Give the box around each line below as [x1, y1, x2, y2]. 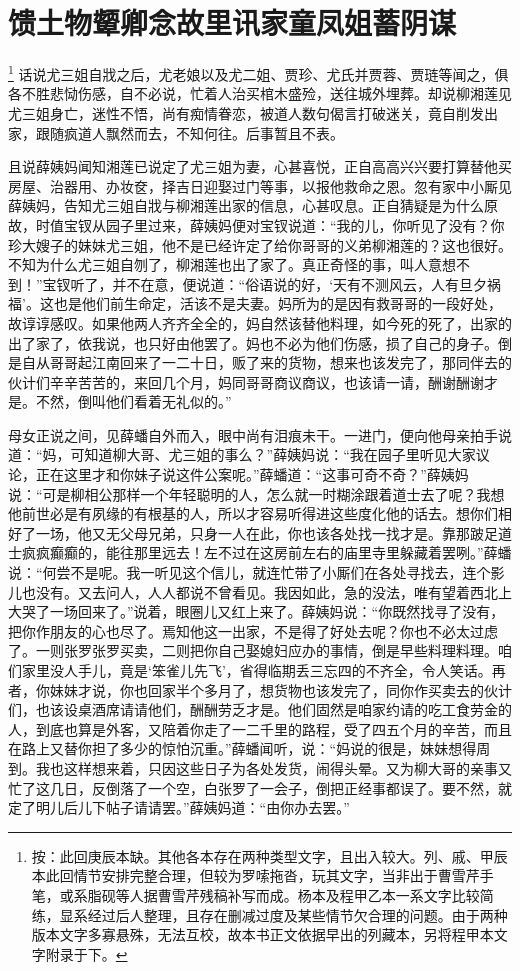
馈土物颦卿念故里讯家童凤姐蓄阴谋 [8, 2, 457, 43]
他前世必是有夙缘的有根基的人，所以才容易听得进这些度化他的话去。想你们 [8, 503, 498, 524]
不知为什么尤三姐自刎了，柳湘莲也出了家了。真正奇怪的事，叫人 [8, 254, 428, 275]
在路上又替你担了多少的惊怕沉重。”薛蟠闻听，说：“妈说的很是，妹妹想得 [8, 738, 477, 759]
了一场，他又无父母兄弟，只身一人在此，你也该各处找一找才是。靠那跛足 [21, 522, 498, 543]
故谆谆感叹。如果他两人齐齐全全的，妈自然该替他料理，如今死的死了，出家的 [8, 312, 512, 333]
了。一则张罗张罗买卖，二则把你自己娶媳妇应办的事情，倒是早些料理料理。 [8, 640, 498, 661]
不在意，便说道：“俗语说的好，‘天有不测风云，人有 [126, 273, 460, 294]
